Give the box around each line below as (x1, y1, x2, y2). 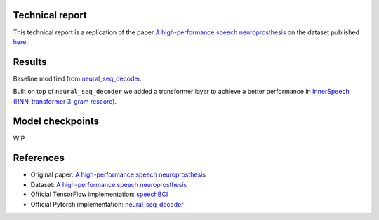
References (13, 152, 65, 164)
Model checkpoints (13, 116, 100, 128)
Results (13, 56, 47, 68)
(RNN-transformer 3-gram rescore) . (13, 97, 117, 105)
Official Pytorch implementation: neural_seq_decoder (30, 200, 184, 208)
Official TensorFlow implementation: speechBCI (30, 190, 168, 199)
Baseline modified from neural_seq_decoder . (13, 74, 142, 83)
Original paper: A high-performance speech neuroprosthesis (30, 170, 206, 179)
